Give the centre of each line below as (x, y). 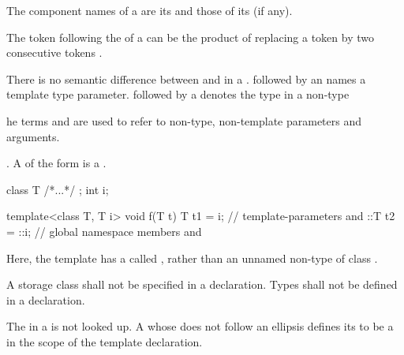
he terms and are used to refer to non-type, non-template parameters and (184, 120)
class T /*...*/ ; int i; (58, 189)
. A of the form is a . (56, 163)
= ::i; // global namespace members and (104, 231)
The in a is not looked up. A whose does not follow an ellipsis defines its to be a (200, 326)
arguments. (33, 136)
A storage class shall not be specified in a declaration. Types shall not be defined (202, 284)
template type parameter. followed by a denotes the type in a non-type (178, 94)
